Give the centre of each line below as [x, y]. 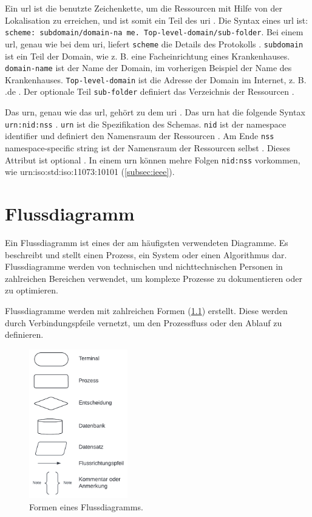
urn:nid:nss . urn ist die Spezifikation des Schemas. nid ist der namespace [146, 124]
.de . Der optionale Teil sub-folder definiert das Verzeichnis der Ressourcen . [150, 91]
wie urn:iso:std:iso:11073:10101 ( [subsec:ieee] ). [90, 172]
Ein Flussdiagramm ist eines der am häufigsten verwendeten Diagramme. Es [147, 242]
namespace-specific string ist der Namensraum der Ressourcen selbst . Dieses [148, 147]
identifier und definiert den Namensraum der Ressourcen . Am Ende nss [140, 136]
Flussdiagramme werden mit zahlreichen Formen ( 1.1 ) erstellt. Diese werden [146, 310]
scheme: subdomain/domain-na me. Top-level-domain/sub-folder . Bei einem [154, 32]
